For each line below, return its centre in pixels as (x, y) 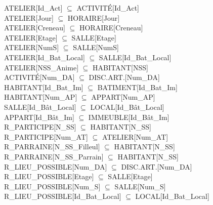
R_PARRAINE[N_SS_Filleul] (52, 147)
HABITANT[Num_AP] (41, 97)
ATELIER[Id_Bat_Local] (45, 57)
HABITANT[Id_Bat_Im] (44, 87)
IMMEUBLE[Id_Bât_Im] (129, 117)
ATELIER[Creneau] (35, 28)
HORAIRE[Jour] (94, 17)
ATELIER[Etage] (31, 37)
